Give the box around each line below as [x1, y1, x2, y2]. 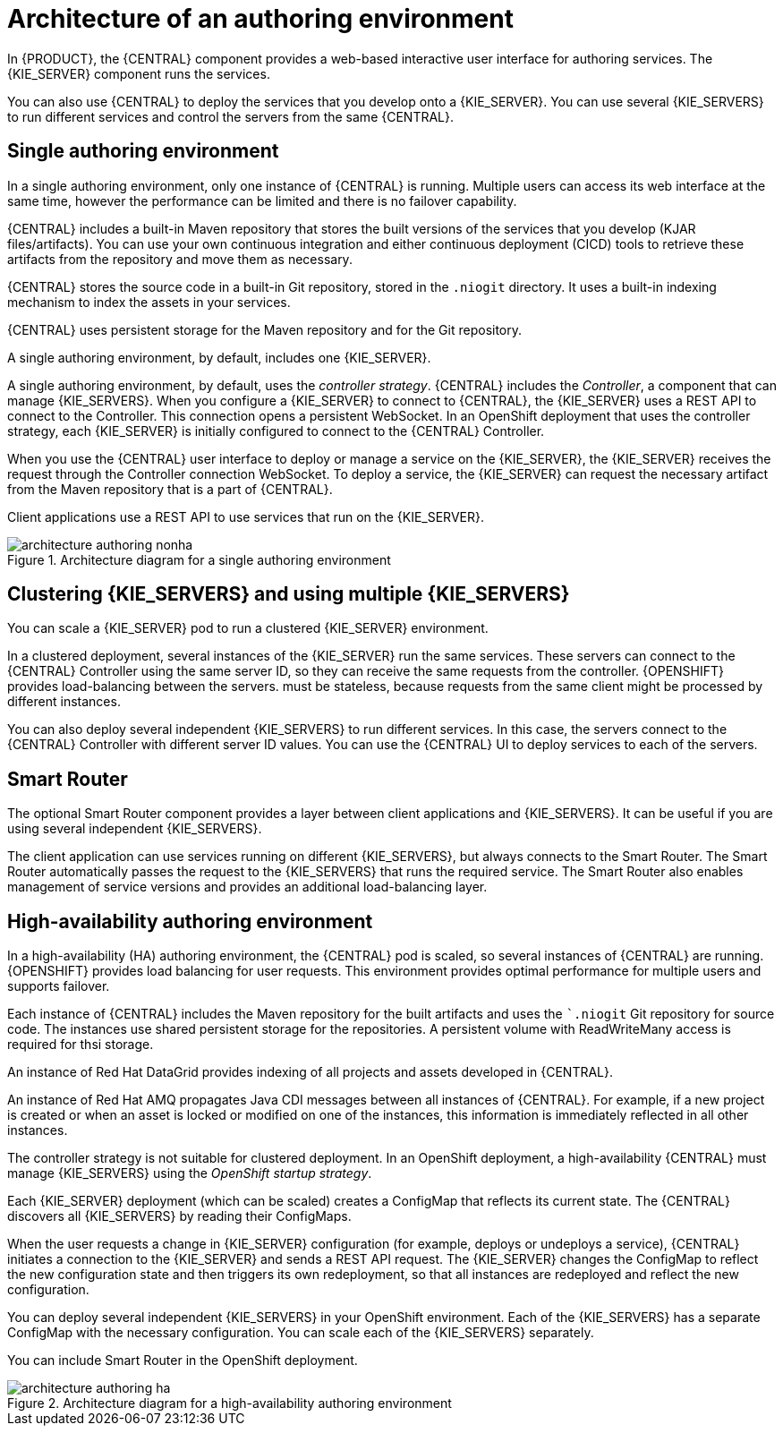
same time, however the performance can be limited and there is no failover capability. [7, 192, 517, 209]
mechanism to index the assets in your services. [7, 294, 291, 310]
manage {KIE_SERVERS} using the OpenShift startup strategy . [7, 1165, 372, 1181]
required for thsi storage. [7, 1036, 154, 1053]
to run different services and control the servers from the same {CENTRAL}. [7, 108, 455, 124]
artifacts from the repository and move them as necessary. [7, 251, 353, 267]
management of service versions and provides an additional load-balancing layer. [7, 879, 488, 895]
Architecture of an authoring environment [7, 4, 514, 34]
